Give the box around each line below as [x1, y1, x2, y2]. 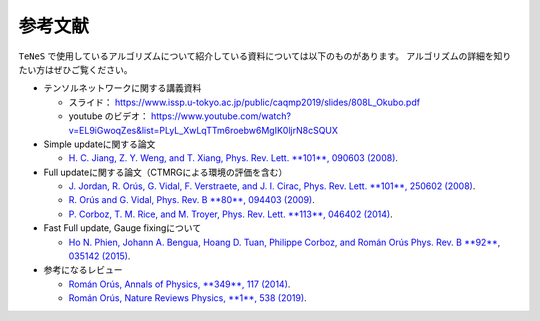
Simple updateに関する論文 [43, 138, 156, 150]
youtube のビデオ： [68, 110, 149, 122]
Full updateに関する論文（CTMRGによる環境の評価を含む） [43, 166, 288, 178]
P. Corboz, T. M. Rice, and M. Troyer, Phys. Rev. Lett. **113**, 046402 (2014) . [68, 208, 394, 220]
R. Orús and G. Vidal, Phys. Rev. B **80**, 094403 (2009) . [68, 194, 315, 206]
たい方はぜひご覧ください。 [18, 63, 133, 75]
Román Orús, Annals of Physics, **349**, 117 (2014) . [68, 278, 291, 290]
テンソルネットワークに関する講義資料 [43, 82, 202, 94]
